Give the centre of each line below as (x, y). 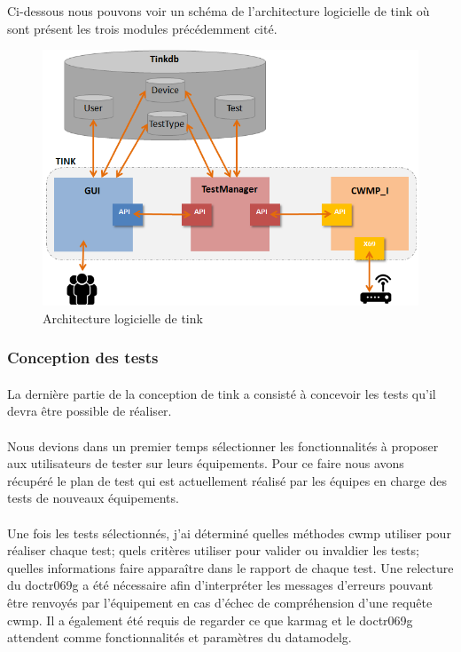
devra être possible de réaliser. (90, 411)
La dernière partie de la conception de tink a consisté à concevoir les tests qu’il (222, 393)
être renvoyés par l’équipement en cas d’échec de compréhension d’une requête (220, 602)
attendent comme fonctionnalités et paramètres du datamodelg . (180, 637)
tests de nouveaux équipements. (93, 498)
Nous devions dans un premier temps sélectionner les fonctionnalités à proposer (223, 445)
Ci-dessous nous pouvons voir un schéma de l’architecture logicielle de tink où (219, 11)
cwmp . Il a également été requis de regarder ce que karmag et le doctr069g (210, 620)
